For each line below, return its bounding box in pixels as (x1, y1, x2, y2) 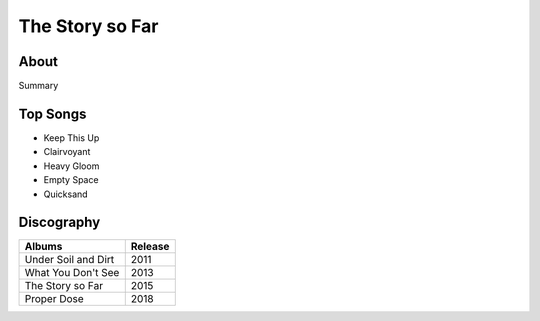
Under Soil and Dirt (24, 253, 115, 267)
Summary (18, 80, 59, 92)
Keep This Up (43, 131, 100, 144)
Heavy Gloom (43, 160, 100, 172)
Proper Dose (24, 292, 84, 306)
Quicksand (43, 188, 89, 200)
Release (130, 240, 170, 254)
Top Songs (18, 105, 87, 122)
